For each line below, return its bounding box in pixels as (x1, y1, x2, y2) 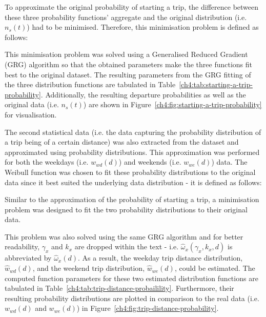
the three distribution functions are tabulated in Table (5, 79, 176, 90)
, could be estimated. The (174, 263, 255, 273)
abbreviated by (5, 252, 52, 263)
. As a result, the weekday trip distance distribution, (77, 252, 243, 263)
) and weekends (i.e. (118, 156, 181, 167)
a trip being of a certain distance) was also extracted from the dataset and (5, 136, 239, 147)
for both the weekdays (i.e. (5, 156, 89, 167)
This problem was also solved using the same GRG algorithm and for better (5, 231, 243, 242)
